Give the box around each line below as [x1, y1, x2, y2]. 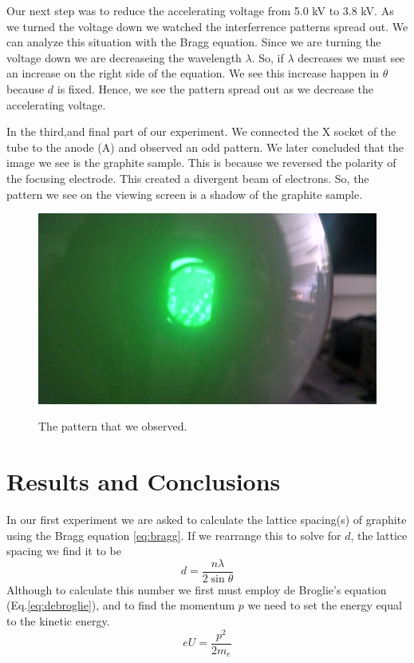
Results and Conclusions [6, 465, 281, 497]
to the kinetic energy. [6, 612, 110, 629]
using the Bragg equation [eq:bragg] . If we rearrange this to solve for [6, 526, 341, 543]
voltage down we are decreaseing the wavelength [6, 49, 242, 66]
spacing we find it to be [6, 542, 121, 559]
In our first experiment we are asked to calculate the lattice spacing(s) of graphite [6, 510, 407, 527]
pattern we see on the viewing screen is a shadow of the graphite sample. [6, 185, 363, 202]
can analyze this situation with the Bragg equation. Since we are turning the [6, 34, 381, 50]
